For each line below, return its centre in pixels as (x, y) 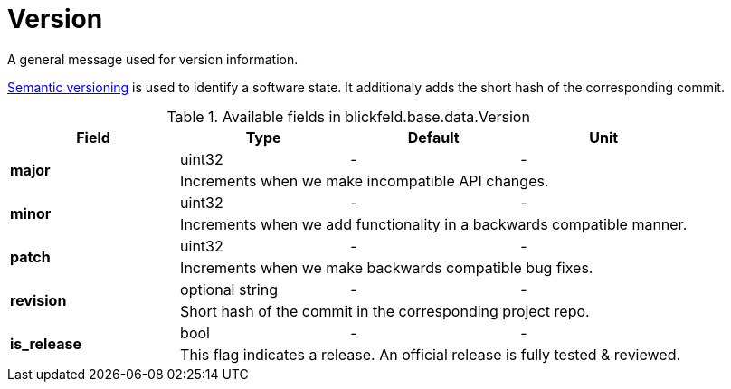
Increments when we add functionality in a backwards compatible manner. (434, 224)
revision (38, 300)
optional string (229, 289)
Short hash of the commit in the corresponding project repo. (385, 311)
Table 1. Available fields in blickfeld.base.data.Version (348, 116)
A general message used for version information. (153, 59)
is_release (46, 343)
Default (433, 137)
